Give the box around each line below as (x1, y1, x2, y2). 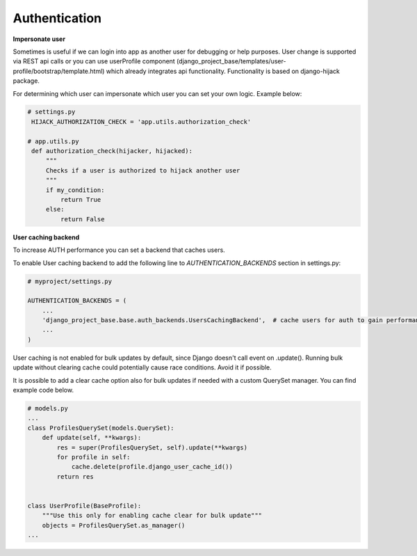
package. (13, 77, 40, 85)
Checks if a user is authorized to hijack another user (45, 166, 240, 174)
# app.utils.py (27, 137, 79, 145)
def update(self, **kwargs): (42, 434, 142, 442)
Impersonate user (13, 35, 66, 43)
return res (56, 472, 94, 480)
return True (60, 196, 101, 203)
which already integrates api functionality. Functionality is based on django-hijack (106, 67, 340, 75)
